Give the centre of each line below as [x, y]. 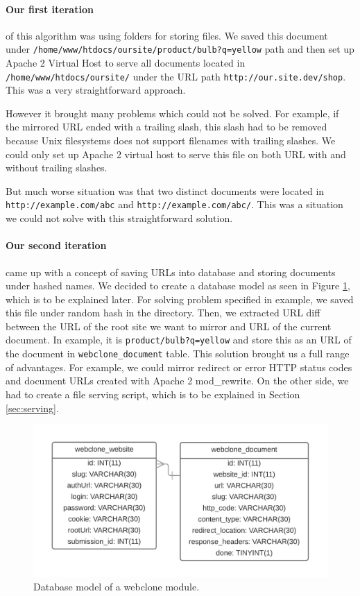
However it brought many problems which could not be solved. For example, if [172, 113]
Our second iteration [56, 245]
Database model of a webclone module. [117, 587]
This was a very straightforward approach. [96, 90]
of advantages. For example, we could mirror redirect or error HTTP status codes [179, 367]
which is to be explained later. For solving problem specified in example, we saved [180, 299]
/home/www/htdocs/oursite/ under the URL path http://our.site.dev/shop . [176, 76]
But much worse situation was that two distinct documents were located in [165, 190]
